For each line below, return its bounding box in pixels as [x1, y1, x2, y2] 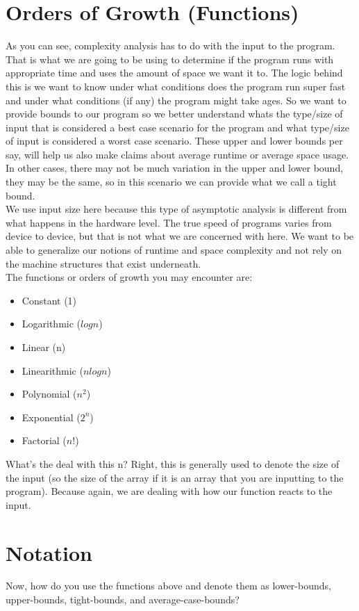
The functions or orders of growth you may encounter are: [6, 270, 253, 284]
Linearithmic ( [22, 363, 83, 377]
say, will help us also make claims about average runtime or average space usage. [6, 147, 349, 161]
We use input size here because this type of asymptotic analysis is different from [6, 202, 347, 216]
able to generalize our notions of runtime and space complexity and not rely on [6, 243, 342, 257]
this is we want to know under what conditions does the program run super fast [6, 79, 346, 93]
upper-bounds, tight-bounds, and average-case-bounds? [6, 592, 240, 607]
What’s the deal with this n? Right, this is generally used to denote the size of [6, 456, 340, 471]
